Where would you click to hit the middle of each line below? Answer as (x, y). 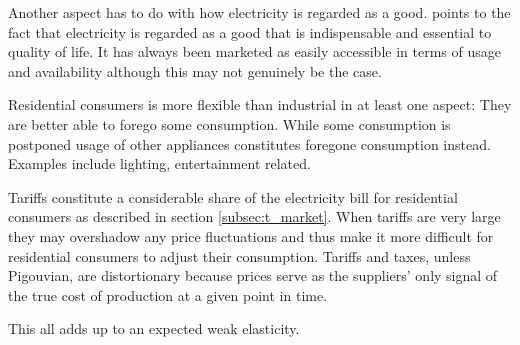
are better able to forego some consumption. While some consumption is (229, 123)
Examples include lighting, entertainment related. (159, 163)
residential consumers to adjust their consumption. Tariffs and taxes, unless (239, 255)
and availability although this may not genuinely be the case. (195, 70)
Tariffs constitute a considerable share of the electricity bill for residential (233, 196)
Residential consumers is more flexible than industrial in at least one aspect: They (260, 104)
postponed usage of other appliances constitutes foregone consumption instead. (249, 143)
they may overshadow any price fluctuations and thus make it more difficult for (251, 235)
